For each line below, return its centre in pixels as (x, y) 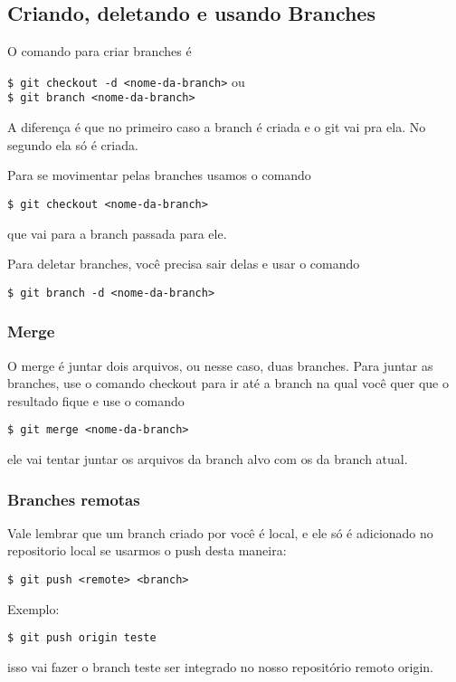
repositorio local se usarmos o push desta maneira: (147, 550)
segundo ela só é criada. (73, 144)
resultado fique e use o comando (96, 400)
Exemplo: (33, 608)
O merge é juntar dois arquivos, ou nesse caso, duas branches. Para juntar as (220, 365)
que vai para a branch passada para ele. (117, 233)
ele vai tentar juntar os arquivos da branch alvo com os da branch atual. (208, 459)
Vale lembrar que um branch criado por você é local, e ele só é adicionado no (220, 532)
